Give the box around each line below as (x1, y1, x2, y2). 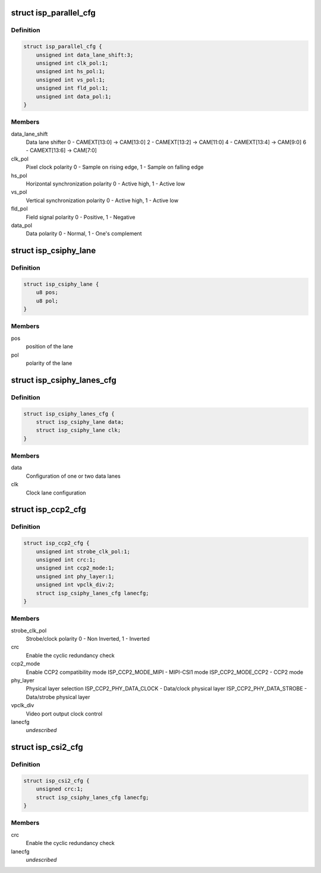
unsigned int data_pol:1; (36, 93, 112, 100)
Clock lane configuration (26, 489, 86, 496)
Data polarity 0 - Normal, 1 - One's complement (26, 230, 142, 237)
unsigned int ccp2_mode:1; (36, 565, 115, 572)
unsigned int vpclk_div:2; (36, 581, 115, 588)
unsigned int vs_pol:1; (36, 76, 105, 83)
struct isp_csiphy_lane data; (36, 418, 124, 425)
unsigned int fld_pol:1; (36, 85, 109, 92)
